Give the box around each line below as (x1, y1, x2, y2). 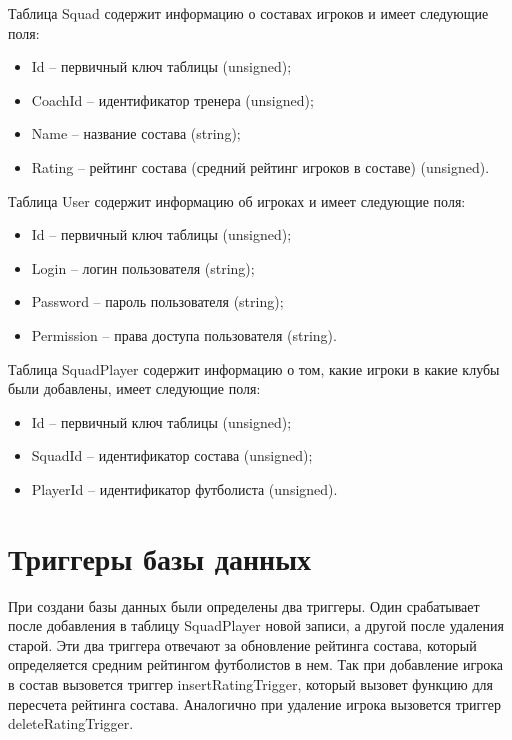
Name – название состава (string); (31, 123, 241, 144)
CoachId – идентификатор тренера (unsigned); (31, 89, 314, 110)
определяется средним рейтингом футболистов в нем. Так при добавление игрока (8, 654, 504, 675)
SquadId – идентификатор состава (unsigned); (31, 445, 313, 466)
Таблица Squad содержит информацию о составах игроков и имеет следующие (8, 3, 489, 23)
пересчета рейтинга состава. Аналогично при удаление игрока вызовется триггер (8, 693, 501, 714)
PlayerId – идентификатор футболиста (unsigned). (31, 478, 338, 499)
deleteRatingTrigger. (8, 713, 134, 734)
